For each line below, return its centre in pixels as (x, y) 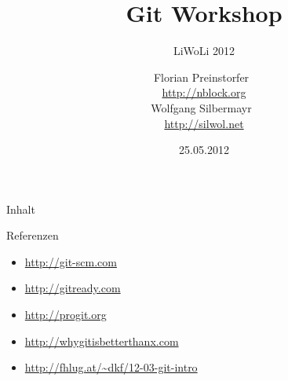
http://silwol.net (204, 123)
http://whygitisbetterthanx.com (102, 341)
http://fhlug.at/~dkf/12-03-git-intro (111, 367)
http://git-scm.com (71, 261)
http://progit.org (66, 315)
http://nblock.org (204, 92)
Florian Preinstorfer (201, 77)
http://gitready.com (73, 288)
